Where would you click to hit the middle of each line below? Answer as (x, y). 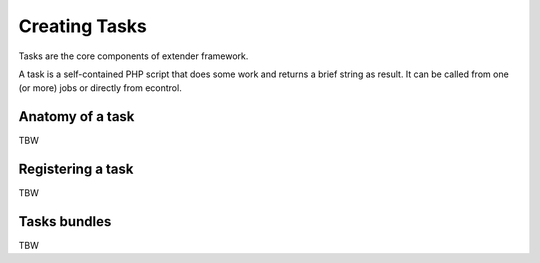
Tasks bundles (65, 221)
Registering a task (76, 169)
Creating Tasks (82, 26)
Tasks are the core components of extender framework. (133, 56)
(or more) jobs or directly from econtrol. (100, 88)
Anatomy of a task (76, 116)
